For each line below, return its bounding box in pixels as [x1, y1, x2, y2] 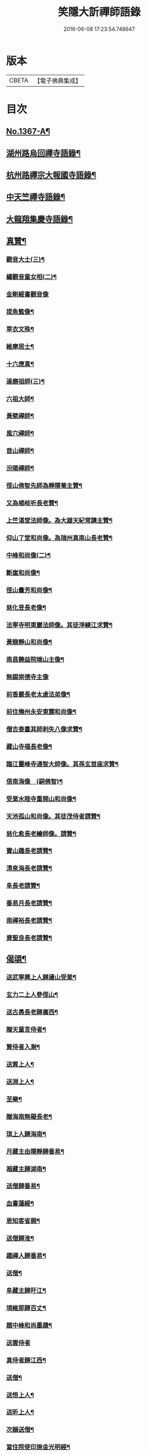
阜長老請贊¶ [6, 882, 40, 890]
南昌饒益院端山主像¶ [6, 656, 65, 664]
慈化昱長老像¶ [6, 603, 46, 612]
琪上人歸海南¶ [6, 1130, 46, 1138]
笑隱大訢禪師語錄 [57, 5, 141, 19]
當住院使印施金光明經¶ [6, 1443, 71, 1451]
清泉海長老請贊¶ [6, 864, 53, 873]
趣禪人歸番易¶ [6, 1252, 46, 1260]
